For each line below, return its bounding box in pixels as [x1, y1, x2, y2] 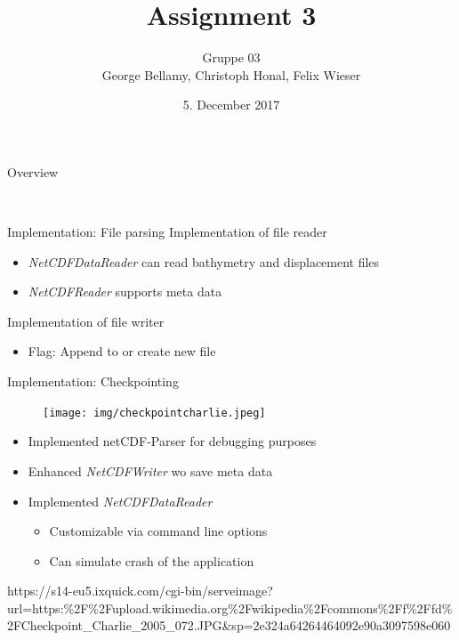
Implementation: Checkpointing [7, 372, 179, 391]
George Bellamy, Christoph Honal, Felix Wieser [101, 65, 361, 84]
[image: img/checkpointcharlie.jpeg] [43, 406, 266, 419]
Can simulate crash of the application [49, 551, 254, 570]
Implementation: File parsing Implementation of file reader [7, 223, 327, 241]
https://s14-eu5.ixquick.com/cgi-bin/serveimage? [7, 581, 273, 600]
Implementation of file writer [7, 312, 165, 330]
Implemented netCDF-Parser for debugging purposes [28, 432, 317, 450]
